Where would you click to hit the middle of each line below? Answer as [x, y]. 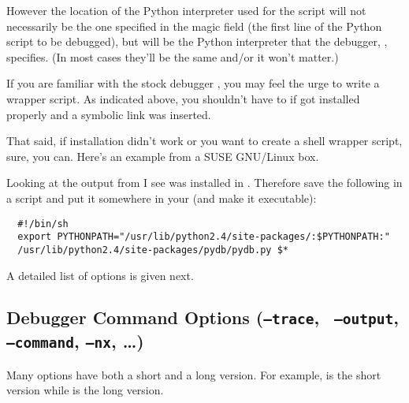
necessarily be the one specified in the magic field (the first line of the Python [194, 26]
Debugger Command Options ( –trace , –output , [203, 317]
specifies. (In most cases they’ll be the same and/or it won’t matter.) [173, 56]
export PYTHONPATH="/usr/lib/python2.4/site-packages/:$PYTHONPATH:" [204, 237]
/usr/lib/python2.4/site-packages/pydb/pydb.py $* [153, 250]
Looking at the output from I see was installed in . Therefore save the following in [204, 183]
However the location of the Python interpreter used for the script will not [186, 10]
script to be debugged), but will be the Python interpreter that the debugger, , [197, 41]
